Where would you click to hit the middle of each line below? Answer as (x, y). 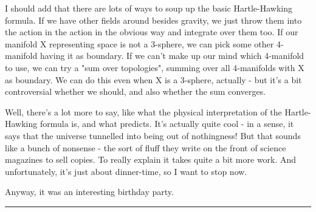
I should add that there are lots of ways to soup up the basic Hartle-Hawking (149, 8)
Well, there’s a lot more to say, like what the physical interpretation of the (143, 111)
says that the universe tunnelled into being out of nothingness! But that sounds (153, 135)
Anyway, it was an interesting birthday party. (89, 192)
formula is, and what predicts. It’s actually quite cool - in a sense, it (167, 124)
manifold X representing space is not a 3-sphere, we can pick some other (139, 43)
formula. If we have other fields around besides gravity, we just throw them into (153, 20)
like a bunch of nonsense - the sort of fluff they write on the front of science (146, 147)
